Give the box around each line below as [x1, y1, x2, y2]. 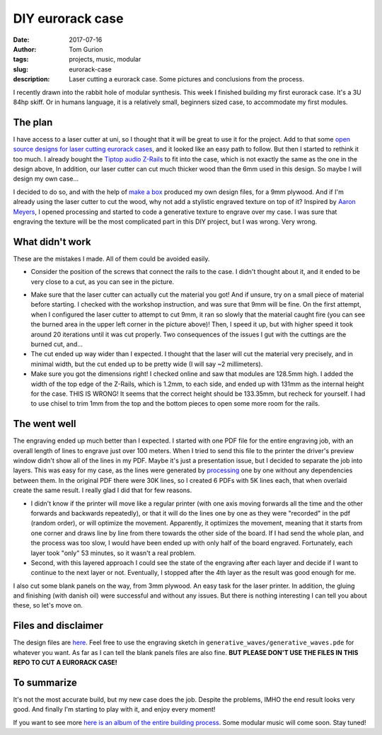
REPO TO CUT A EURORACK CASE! [13, 659, 118, 667]
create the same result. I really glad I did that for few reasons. [13, 486, 192, 495]
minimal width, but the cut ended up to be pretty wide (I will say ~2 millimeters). [30, 360, 263, 368]
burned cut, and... [30, 340, 83, 348]
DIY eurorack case [13, 11, 124, 26]
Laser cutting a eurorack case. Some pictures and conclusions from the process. [69, 75, 304, 84]
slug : [13, 64, 28, 74]
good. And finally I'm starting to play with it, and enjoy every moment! [13, 705, 216, 714]
